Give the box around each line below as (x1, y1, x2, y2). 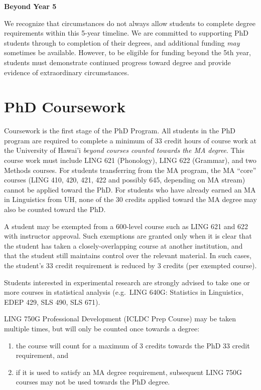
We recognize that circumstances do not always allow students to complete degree (4, 18, 255, 28)
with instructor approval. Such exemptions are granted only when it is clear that (4, 231, 252, 241)
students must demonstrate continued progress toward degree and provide (4, 57, 231, 67)
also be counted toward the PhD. (4, 204, 106, 215)
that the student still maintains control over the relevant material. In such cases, (4, 250, 251, 261)
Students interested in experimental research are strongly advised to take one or (4, 277, 250, 287)
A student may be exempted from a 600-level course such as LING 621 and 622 (4, 221, 248, 231)
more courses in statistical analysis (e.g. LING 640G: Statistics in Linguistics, (4, 287, 244, 297)
